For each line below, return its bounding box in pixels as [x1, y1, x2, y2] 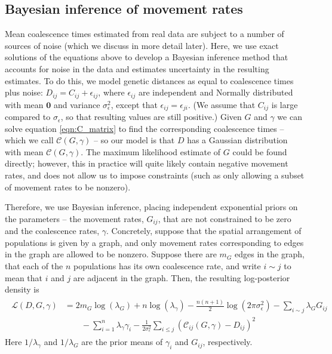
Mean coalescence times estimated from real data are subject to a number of [5, 27, 284, 40]
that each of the [5, 260, 63, 272]
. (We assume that [188, 98, 256, 110]
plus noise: [5, 86, 43, 98]
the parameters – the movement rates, [5, 212, 144, 224]
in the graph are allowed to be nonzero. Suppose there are [5, 248, 217, 260]
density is [5, 283, 39, 295]
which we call [5, 134, 54, 146]
